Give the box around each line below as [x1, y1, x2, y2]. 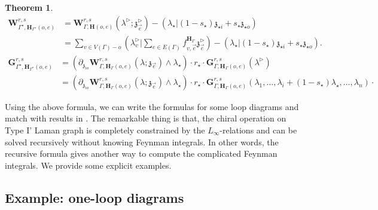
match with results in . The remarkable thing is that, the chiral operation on [5, 112, 286, 124]
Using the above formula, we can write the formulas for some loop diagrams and [5, 100, 299, 112]
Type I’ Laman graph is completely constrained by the [5, 123, 205, 136]
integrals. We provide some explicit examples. [5, 159, 172, 171]
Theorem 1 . [5, 1, 53, 13]
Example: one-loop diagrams [5, 188, 184, 206]
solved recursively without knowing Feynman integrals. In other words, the [5, 135, 279, 148]
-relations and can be [220, 123, 297, 136]
